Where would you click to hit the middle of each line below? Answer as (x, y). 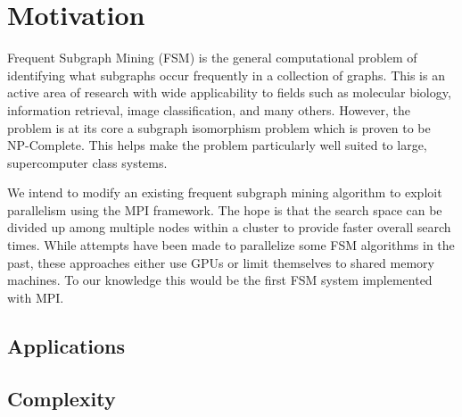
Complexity (62, 398)
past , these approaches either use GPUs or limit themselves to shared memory (221, 262)
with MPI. (36, 297)
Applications (66, 345)
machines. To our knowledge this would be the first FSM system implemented (220, 280)
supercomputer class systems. (87, 162)
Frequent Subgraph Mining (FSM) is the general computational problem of (212, 58)
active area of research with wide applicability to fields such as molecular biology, (229, 92)
